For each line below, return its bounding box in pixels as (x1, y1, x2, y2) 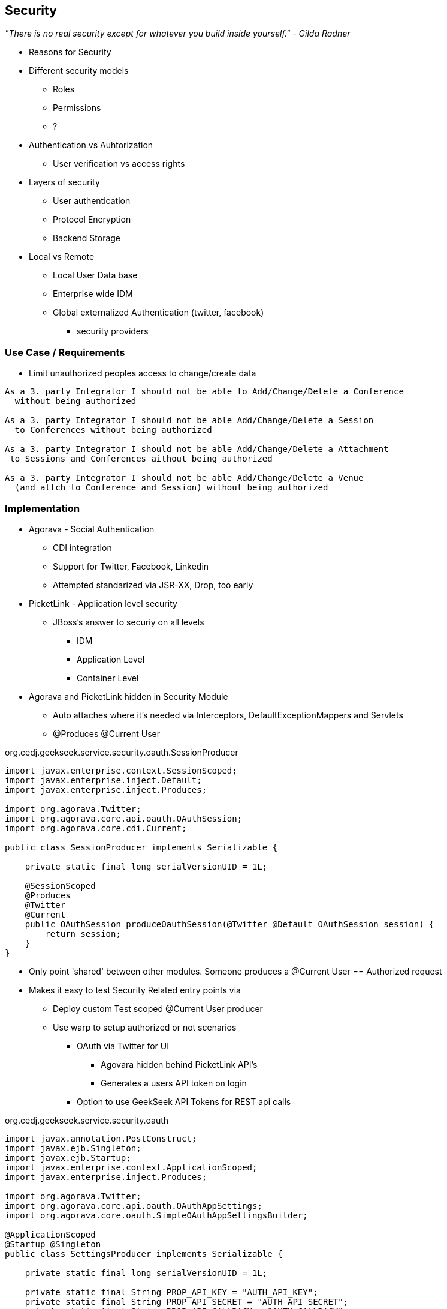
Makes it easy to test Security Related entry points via (29, 984, 241, 995)
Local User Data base (53, 270, 138, 281)
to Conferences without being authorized (14, 425, 212, 435)
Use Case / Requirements (5, 346, 125, 358)
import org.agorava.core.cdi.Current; (5, 823, 187, 833)
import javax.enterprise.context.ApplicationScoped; (5, 1162, 258, 1172)
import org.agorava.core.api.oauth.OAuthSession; (5, 813, 243, 823)
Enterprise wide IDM (53, 289, 133, 299)
